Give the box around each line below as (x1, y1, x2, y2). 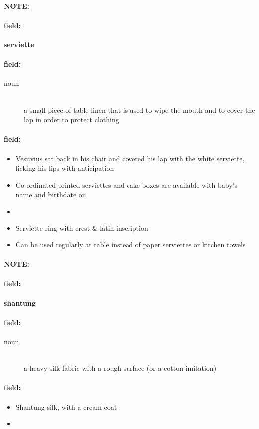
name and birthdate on (15, 189, 86, 200)
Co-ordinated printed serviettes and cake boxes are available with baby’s (15, 179, 237, 190)
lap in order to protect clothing (24, 114, 119, 125)
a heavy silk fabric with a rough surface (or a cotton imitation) (24, 363, 217, 373)
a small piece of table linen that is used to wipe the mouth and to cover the (24, 104, 255, 115)
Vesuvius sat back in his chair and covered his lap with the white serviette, (15, 153, 245, 163)
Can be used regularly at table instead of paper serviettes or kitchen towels (15, 239, 246, 250)
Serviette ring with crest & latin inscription (15, 222, 148, 233)
